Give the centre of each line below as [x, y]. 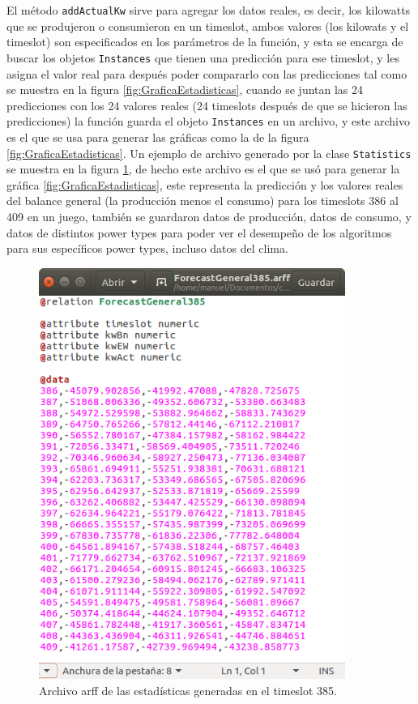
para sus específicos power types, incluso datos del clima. [147, 248]
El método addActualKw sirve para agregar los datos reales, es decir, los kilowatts [209, 10]
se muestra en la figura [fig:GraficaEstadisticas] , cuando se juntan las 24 [185, 90]
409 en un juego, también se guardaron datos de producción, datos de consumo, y [209, 216]
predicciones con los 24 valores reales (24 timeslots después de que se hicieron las [207, 105]
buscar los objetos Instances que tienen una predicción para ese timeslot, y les [203, 57]
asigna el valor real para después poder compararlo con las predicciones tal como [207, 73]
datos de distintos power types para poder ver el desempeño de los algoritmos [199, 232]
